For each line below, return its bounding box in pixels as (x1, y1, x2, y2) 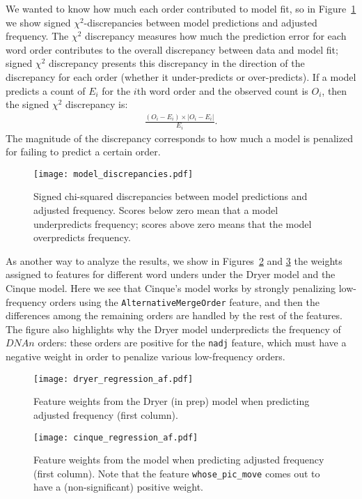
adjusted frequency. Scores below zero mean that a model (33, 203, 278, 217)
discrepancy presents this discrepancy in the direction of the (48, 56, 305, 70)
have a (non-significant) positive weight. (33, 479, 203, 494)
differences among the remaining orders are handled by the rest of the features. (6, 308, 343, 323)
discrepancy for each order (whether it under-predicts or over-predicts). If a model (6, 69, 356, 84)
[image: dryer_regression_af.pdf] (33, 374, 194, 384)
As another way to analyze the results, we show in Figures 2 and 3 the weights (6, 253, 343, 268)
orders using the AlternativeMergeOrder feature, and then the (49, 294, 320, 309)
